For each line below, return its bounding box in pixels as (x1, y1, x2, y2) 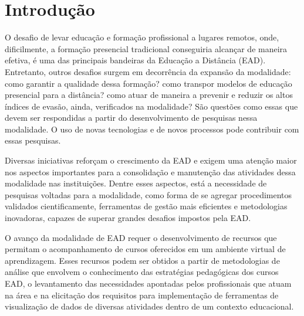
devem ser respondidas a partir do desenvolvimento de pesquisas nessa (5, 111, 258, 124)
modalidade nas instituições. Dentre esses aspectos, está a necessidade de (5, 177, 267, 189)
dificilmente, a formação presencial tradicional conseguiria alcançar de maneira (5, 42, 288, 55)
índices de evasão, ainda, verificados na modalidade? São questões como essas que (5, 100, 298, 112)
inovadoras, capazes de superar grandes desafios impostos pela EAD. (5, 212, 251, 224)
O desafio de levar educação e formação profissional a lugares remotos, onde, (5, 31, 279, 43)
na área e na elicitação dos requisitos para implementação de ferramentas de (5, 288, 279, 301)
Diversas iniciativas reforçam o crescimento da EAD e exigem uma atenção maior (5, 154, 297, 167)
